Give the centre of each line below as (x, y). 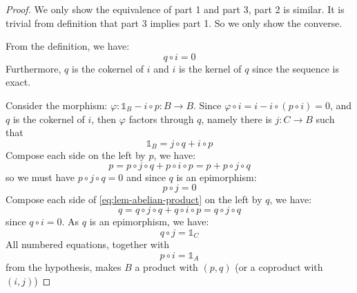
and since (146, 177)
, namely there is (237, 119)
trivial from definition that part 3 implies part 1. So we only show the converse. (174, 22)
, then (104, 119)
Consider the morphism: (57, 105)
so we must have (40, 177)
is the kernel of (210, 68)
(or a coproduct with (279, 267)
